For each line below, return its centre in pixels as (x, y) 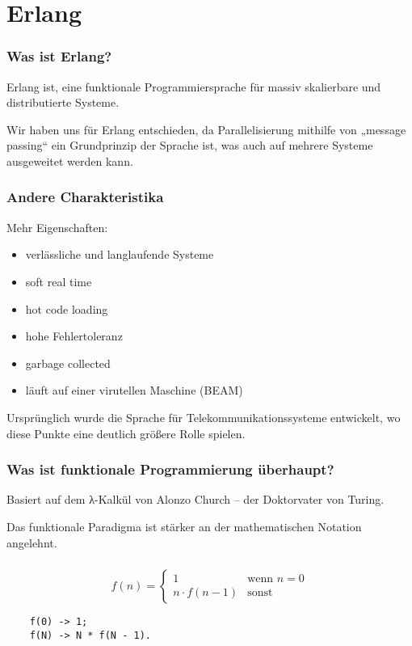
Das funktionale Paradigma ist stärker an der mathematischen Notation (184, 526)
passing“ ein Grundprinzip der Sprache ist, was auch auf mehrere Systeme (190, 145)
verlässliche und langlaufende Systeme (120, 254)
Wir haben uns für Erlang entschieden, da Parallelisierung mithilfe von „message (206, 129)
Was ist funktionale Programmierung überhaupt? (170, 469)
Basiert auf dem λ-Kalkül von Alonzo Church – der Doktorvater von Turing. (195, 499)
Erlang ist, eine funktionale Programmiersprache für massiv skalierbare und (194, 86)
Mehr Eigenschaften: (57, 227)
